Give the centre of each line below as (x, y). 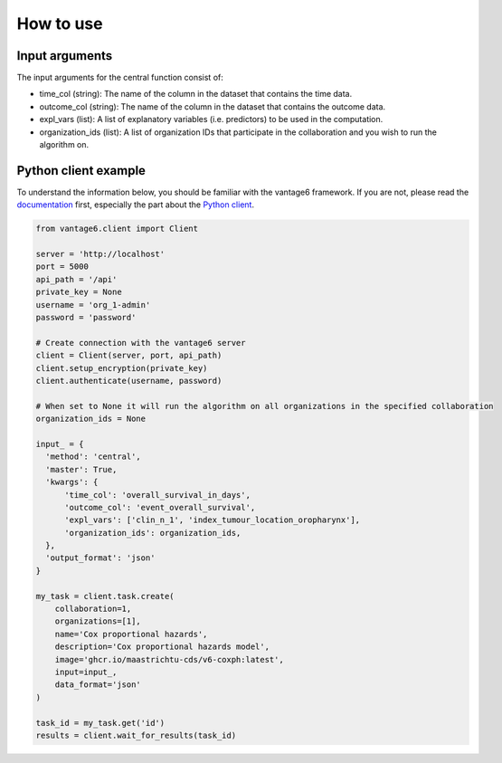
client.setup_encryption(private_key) (122, 368)
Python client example (81, 171)
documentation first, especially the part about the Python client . (136, 205)
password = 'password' (86, 318)
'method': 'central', (94, 457)
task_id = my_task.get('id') (100, 723)
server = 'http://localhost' (100, 254)
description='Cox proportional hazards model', (162, 647)
